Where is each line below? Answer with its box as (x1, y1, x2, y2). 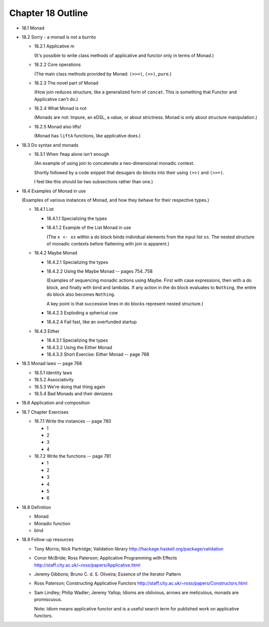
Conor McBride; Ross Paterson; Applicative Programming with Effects (34, 555, 177, 561)
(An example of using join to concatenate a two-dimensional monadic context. (34, 160, 195, 166)
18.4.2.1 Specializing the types (46, 259, 109, 265)
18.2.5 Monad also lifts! (34, 123, 82, 129)
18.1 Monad (21, 25, 45, 31)
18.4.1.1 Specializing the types (46, 215, 107, 221)
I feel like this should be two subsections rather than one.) (34, 179, 153, 185)
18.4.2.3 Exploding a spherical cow (46, 310, 118, 316)
